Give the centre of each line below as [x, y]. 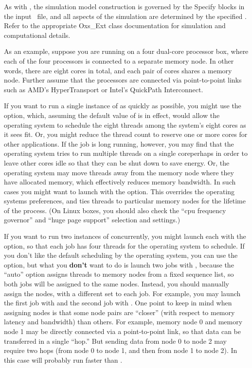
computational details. [37, 35]
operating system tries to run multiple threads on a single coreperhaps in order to [126, 153]
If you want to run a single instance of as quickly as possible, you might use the [123, 106]
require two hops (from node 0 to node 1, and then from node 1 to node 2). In [121, 350]
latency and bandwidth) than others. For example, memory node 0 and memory [123, 322]
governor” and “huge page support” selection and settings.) [92, 220]
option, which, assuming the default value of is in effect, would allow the [112, 115]
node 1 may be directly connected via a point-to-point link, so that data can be [123, 331]
